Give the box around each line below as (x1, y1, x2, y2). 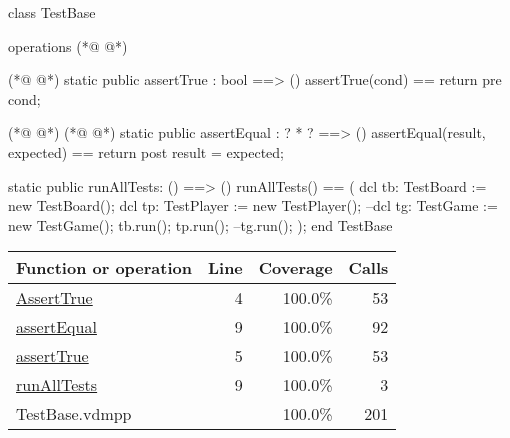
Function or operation (16, 256, 192, 280)
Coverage (258, 256, 333, 280)
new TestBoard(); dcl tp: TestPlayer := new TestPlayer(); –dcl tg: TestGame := (8, 195, 498, 216)
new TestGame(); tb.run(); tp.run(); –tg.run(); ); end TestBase (8, 214, 393, 235)
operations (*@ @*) (8, 35, 128, 56)
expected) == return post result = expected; (8, 141, 284, 162)
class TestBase (8, 2, 96, 22)
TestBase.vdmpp (16, 402, 132, 426)
